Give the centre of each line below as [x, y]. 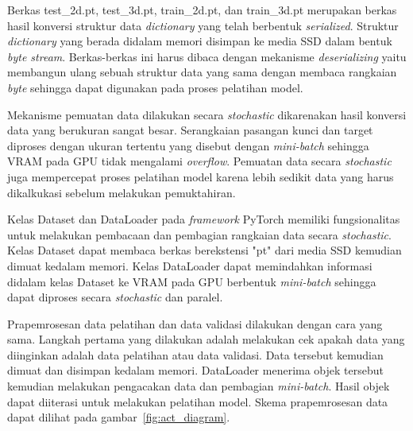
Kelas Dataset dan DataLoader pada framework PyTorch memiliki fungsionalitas [204, 219]
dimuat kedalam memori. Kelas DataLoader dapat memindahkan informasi [190, 265]
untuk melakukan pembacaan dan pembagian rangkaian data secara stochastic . [199, 234]
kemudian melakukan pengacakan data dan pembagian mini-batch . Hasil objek [199, 386]
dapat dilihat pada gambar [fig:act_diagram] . [119, 417]
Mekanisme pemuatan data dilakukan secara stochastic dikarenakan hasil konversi [207, 114]
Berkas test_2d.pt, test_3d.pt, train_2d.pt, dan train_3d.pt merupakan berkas [202, 10]
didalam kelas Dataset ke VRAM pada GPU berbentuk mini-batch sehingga [192, 281]
